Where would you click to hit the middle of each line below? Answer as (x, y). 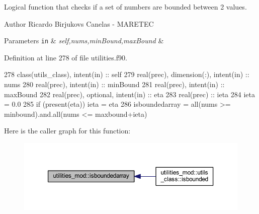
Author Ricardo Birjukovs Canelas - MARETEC (79, 23)
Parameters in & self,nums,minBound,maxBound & (84, 41)
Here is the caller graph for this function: (67, 131)
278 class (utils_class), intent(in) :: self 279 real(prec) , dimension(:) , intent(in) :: (127, 74)
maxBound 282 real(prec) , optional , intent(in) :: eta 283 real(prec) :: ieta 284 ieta (129, 94)
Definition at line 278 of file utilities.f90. (66, 57)
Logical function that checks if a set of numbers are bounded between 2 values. (125, 7)
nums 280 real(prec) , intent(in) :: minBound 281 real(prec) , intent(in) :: (114, 84)
